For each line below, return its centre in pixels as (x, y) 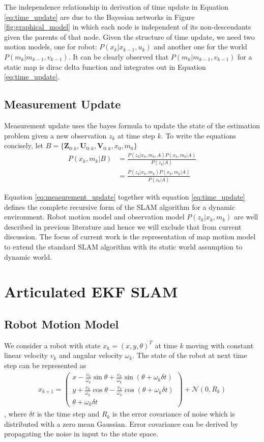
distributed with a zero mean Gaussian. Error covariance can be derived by (121, 423)
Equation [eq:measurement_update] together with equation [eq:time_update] (125, 197)
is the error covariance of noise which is (174, 414)
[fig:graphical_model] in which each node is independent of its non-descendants (128, 27)
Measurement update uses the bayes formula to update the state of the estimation (132, 125)
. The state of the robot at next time (190, 355)
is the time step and (68, 414)
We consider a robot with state (52, 345)
